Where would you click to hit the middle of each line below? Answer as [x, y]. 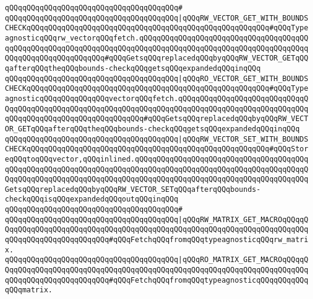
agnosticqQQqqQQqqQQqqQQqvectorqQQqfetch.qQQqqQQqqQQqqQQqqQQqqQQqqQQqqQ [157, 98]
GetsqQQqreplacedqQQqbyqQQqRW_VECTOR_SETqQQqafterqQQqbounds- [133, 189]
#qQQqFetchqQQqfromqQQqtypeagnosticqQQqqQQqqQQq [209, 280]
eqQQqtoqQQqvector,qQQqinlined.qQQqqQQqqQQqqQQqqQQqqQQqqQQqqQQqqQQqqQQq [157, 159]
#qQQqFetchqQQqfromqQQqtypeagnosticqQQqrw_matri [209, 240]
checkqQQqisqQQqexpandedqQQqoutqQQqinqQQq [92, 199]
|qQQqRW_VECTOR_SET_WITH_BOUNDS [243, 139]
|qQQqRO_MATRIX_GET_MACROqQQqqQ [243, 260]
